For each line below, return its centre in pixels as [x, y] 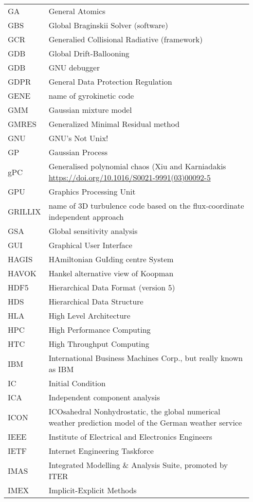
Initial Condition [77, 383]
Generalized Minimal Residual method [114, 124]
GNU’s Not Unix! [78, 138]
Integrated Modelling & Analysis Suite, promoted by [138, 465]
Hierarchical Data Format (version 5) [112, 287]
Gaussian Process [78, 152]
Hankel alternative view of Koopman [111, 273]
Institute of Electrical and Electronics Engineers [130, 437]
